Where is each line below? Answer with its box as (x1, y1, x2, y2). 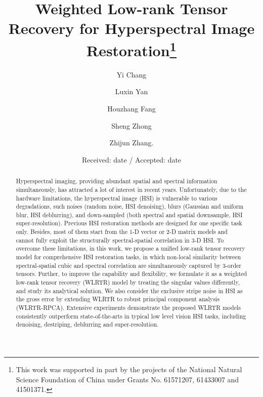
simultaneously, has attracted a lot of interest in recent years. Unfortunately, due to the (16, 185, 247, 193)
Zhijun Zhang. (109, 137, 154, 148)
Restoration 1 (86, 37, 177, 60)
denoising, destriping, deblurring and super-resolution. (16, 320, 159, 329)
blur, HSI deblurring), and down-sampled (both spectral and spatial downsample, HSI (16, 210, 243, 219)
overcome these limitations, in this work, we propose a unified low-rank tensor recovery (16, 244, 245, 253)
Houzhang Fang (107, 103, 156, 114)
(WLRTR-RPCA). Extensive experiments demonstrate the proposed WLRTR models (16, 303, 241, 312)
